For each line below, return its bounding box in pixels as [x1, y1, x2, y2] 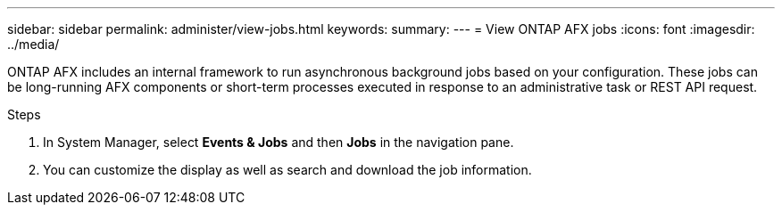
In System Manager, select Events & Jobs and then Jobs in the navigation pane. [43, 135, 514, 150]
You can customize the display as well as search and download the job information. [43, 162, 532, 177]
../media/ [7, 37, 60, 52]
